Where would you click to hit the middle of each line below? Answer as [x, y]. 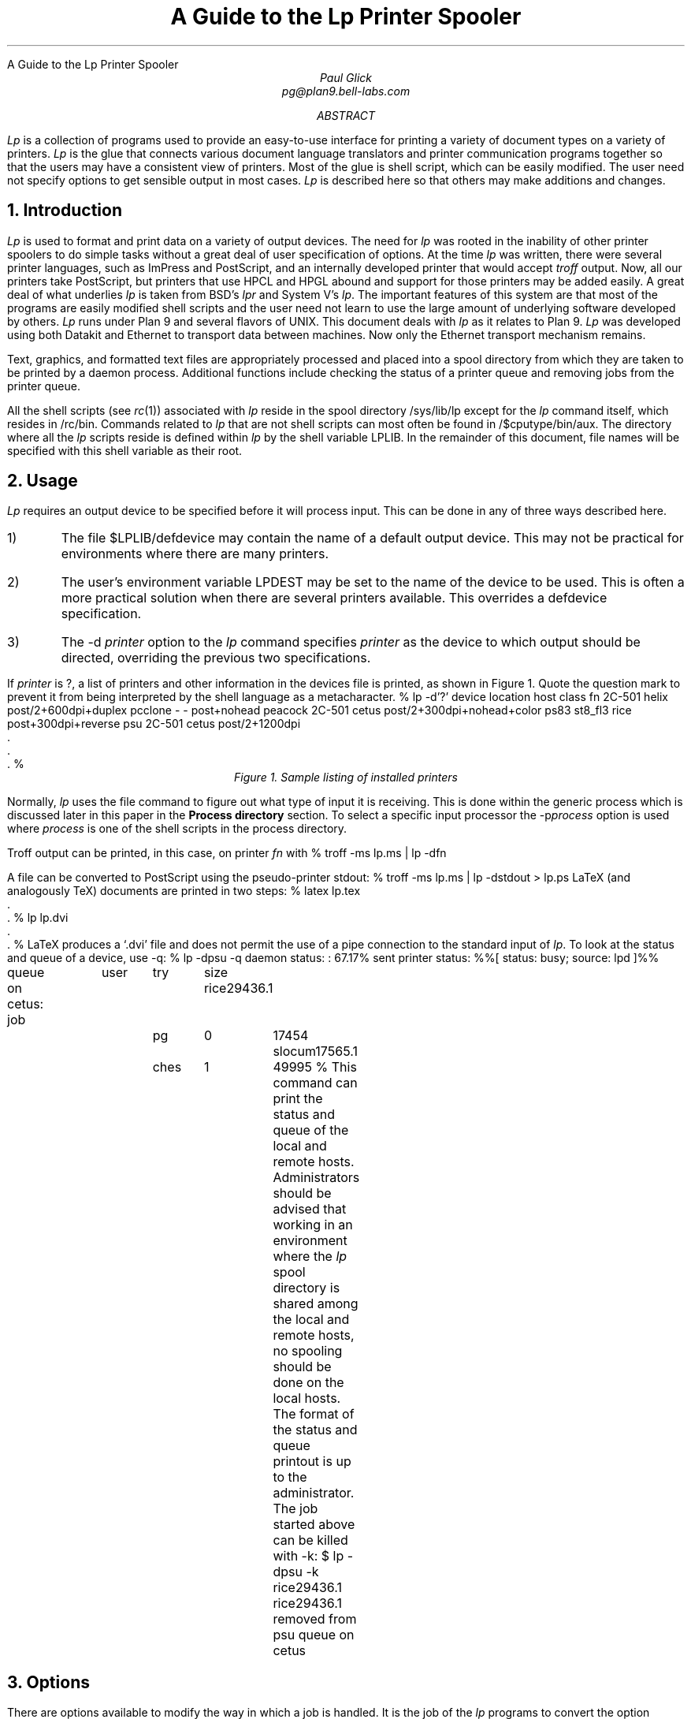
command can [315, 1083]
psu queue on [314, 1635]
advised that [310, 1209]
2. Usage [43, 481]
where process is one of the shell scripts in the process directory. [177, 829]
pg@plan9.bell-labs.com [346, 91]
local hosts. [307, 1398]
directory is [306, 1288]
